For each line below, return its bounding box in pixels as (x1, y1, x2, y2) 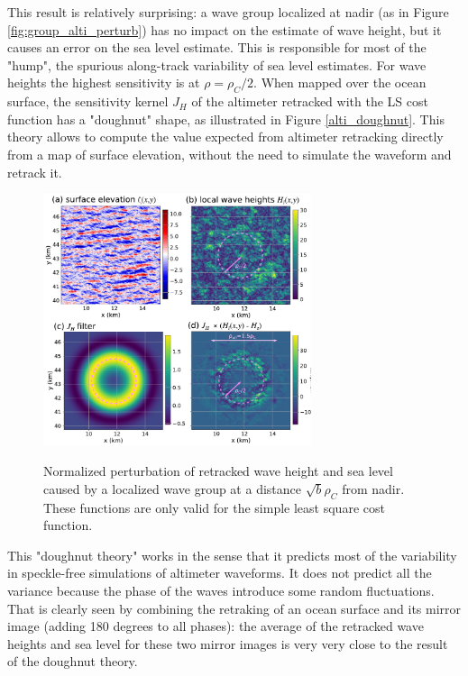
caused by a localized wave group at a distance (43, 479, 301, 498)
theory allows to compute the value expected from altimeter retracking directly (7, 127, 444, 146)
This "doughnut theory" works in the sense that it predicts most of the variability (7, 545, 457, 564)
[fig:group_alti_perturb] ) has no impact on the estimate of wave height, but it (7, 20, 442, 39)
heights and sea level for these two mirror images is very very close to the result (7, 634, 448, 653)
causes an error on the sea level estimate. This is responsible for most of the (7, 38, 427, 57)
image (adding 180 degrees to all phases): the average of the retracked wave (7, 617, 424, 635)
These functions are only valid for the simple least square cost (43, 498, 385, 516)
